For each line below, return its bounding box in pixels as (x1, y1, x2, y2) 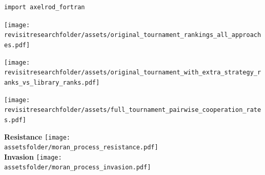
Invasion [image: (4, 151, 62, 162)
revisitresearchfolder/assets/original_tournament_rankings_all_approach (4, 31, 261, 39)
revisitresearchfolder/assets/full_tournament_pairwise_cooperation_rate (4, 106, 261, 114)
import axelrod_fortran (4, 4, 85, 11)
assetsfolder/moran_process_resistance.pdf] (4, 144, 158, 151)
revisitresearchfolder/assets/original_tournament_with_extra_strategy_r (4, 69, 261, 76)
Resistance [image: (4, 131, 70, 142)
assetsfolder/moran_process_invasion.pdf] (4, 164, 151, 171)
